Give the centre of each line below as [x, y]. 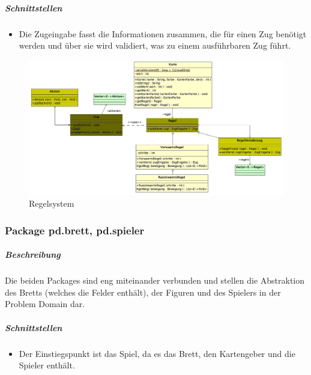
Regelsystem [52, 203]
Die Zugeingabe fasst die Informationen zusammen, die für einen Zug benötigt [163, 33]
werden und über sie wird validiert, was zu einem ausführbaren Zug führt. [155, 45]
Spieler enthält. [47, 365]
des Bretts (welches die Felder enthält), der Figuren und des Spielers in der [143, 292]
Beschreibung [33, 255]
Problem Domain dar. [45, 304]
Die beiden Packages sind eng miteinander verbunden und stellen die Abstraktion [155, 280]
